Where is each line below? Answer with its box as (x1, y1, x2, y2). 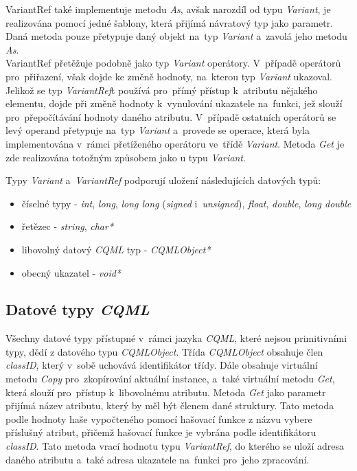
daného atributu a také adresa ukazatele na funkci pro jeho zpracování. (5, 452, 310, 466)
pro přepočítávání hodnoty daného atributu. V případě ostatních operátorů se (5, 109, 336, 124)
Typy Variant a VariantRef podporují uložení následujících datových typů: (5, 173, 321, 187)
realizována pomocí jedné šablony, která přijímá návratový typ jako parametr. (5, 15, 334, 30)
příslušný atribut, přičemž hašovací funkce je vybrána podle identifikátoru (5, 425, 316, 439)
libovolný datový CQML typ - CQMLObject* (21, 242, 211, 256)
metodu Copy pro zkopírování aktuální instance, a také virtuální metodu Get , (5, 371, 335, 386)
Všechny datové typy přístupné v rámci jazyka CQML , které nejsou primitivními (5, 331, 347, 345)
